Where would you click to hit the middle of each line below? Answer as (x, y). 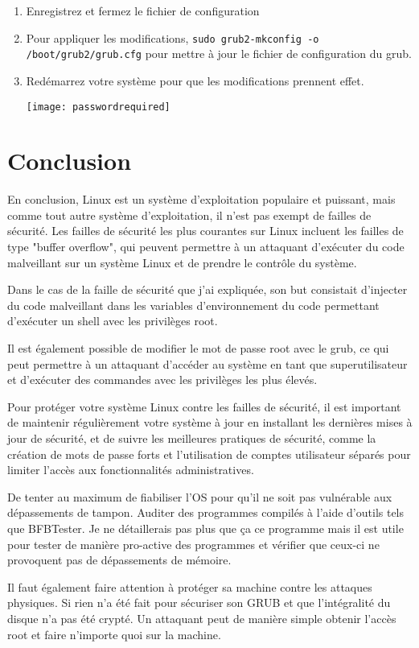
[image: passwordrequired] (98, 107)
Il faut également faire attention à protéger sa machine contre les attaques (190, 586)
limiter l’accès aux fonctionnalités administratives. (131, 470)
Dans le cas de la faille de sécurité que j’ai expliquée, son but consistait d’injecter (207, 289)
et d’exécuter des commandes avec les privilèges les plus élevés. (162, 380)
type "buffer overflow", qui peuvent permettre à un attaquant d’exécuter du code (206, 247)
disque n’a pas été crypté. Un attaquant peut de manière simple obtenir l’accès (202, 618)
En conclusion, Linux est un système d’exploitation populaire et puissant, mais (201, 199)
